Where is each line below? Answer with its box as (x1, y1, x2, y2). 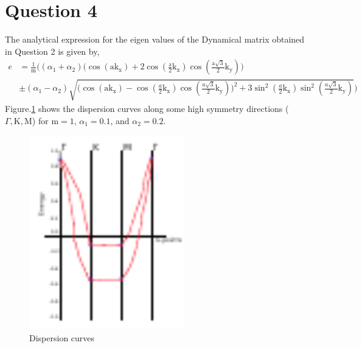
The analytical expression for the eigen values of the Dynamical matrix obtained (5, 33, 305, 46)
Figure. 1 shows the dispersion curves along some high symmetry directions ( (5, 102, 289, 114)
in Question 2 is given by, (5, 44, 100, 57)
